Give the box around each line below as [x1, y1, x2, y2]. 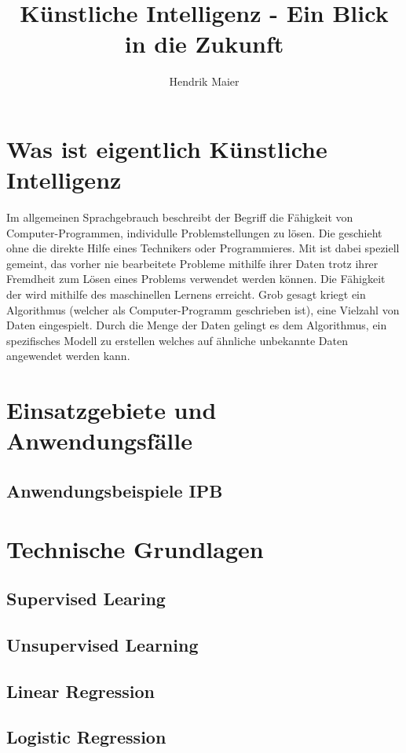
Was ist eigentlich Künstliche [6, 132, 327, 164]
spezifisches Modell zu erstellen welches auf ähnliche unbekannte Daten [6, 332, 348, 348]
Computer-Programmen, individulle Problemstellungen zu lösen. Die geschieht [6, 224, 382, 241]
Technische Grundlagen [6, 532, 264, 564]
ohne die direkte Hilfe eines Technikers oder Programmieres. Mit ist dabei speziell [6, 240, 400, 256]
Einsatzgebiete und [6, 394, 217, 426]
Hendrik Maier [169, 73, 240, 90]
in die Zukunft [124, 28, 284, 60]
